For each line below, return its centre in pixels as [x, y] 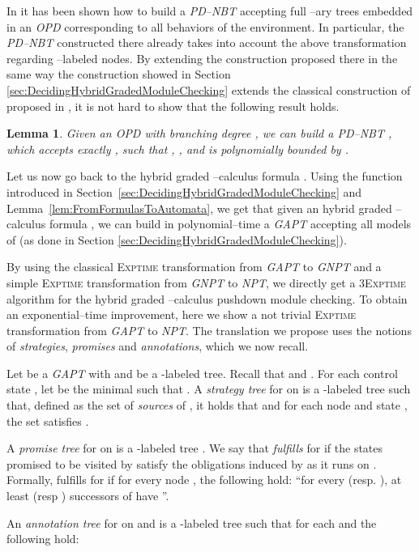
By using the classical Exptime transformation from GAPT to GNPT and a [194, 267]
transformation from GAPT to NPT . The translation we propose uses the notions [209, 330]
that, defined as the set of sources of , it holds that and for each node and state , [207, 405]
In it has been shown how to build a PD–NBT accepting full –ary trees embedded [210, 11]
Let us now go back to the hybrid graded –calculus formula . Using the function [205, 176]
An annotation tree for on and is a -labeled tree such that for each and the [192, 522]
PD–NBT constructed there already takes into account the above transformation [207, 42]
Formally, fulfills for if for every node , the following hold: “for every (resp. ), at [204, 480]
